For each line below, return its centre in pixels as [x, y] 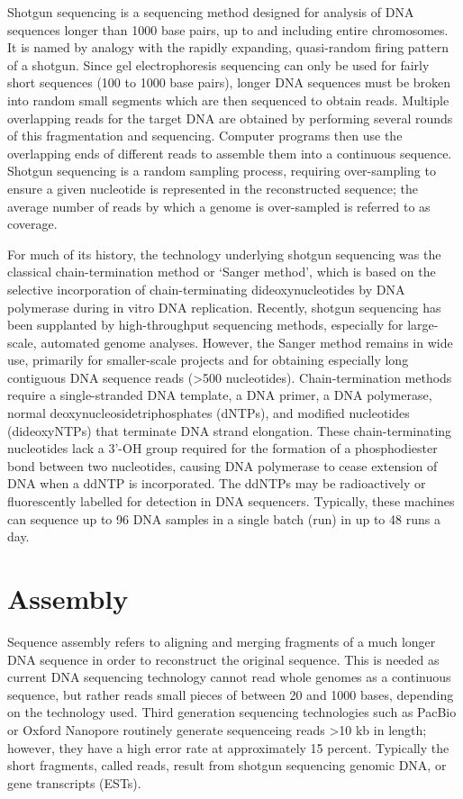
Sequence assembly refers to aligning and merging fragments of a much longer [222, 641]
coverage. [32, 224]
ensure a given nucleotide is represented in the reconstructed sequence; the [213, 188]
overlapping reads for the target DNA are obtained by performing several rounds [230, 118]
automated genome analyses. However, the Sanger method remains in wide [247, 342]
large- [423, 325]
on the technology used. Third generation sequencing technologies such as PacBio [232, 712]
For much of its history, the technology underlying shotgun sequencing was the [224, 254]
